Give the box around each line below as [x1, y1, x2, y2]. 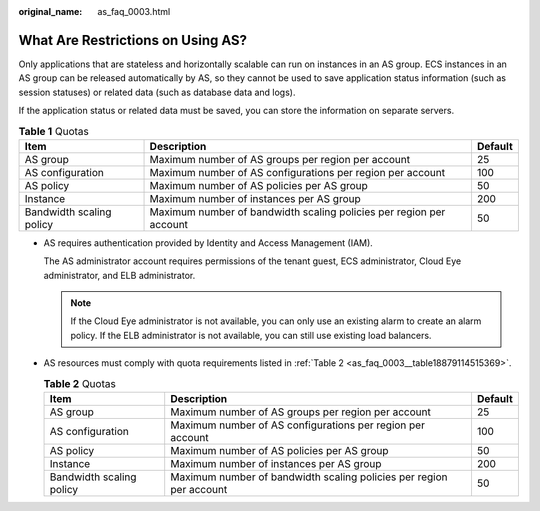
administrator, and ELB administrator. [43, 269, 196, 281]
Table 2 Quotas [43, 376, 117, 390]
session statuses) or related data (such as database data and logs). [18, 86, 296, 98]
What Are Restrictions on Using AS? [18, 31, 248, 49]
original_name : [18, 6, 83, 17]
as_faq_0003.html [97, 6, 171, 17]
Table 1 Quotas [18, 124, 89, 138]
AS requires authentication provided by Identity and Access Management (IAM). [43, 236, 374, 249]
